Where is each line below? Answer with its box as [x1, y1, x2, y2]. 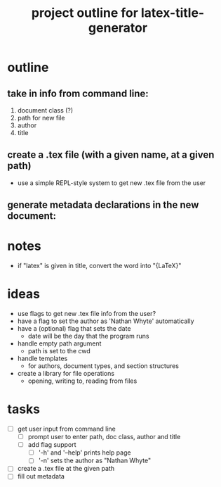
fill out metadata [17, 472, 65, 481]
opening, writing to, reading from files [27, 377, 138, 385]
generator [88, 20, 148, 36]
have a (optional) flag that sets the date [17, 324, 131, 333]
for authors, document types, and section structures [27, 362, 179, 370]
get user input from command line [17, 424, 116, 434]
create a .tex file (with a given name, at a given [7, 149, 215, 161]
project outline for [31, 5, 139, 21]
